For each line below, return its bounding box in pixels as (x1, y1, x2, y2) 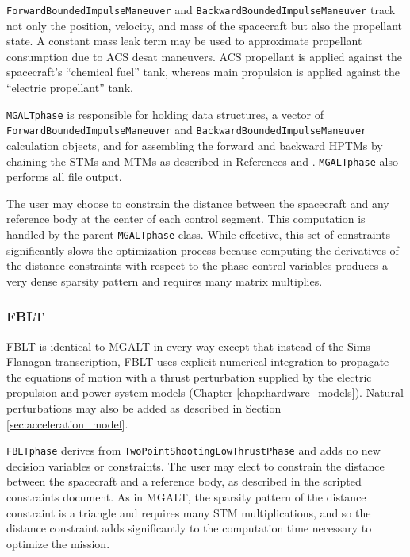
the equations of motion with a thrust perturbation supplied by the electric (6, 368, 372, 385)
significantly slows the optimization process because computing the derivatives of (6, 241, 399, 258)
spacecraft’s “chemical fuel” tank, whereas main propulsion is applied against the (6, 63, 400, 80)
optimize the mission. (6, 535, 110, 551)
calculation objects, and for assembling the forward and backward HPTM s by (6, 136, 383, 153)
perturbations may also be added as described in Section (6, 400, 282, 416)
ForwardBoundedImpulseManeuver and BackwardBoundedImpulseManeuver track (6, 2, 396, 17)
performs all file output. (6, 168, 122, 185)
